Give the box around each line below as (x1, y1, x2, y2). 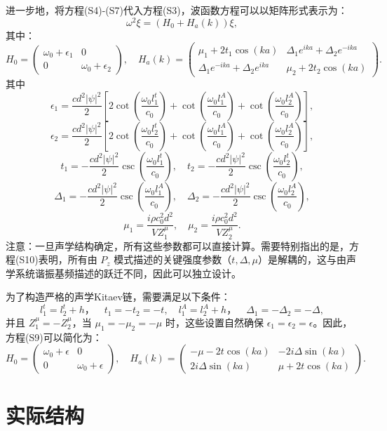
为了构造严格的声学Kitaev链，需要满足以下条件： (6, 289, 231, 304)
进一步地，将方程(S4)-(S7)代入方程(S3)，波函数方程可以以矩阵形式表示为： (6, 3, 348, 17)
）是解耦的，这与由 (258, 252, 347, 267)
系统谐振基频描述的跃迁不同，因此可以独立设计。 (15, 265, 241, 280)
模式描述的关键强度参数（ (114, 252, 232, 267)
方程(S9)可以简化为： (6, 329, 102, 344)
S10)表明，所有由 (19, 252, 97, 267)
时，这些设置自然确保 (165, 314, 264, 329)
